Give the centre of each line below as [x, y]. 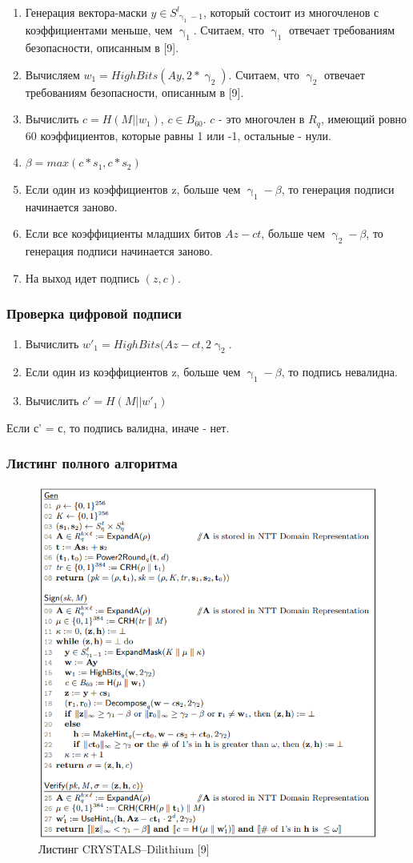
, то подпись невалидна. [339, 372]
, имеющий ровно [363, 119]
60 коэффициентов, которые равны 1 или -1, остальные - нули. [178, 135]
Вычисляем [52, 74]
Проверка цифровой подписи [94, 313]
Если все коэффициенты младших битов [123, 233]
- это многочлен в [262, 119]
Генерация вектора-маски [86, 12]
